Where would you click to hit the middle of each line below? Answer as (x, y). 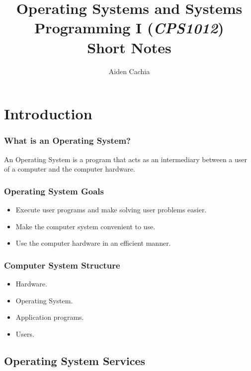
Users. (25, 333)
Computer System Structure (62, 265)
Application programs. (50, 317)
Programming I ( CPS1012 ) (129, 28)
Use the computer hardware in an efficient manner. (93, 243)
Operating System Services (75, 360)
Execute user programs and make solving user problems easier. (111, 209)
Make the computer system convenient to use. (85, 226)
